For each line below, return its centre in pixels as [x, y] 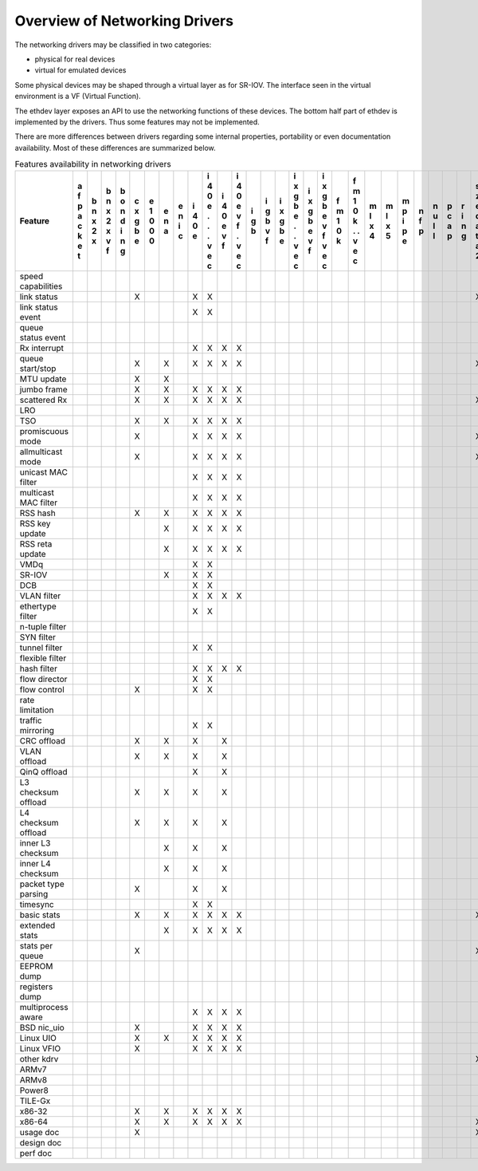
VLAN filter [40, 596]
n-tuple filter [43, 627]
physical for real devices [75, 59]
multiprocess [44, 1007]
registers [36, 987]
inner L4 [35, 864]
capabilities [41, 286]
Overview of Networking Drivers [124, 21]
